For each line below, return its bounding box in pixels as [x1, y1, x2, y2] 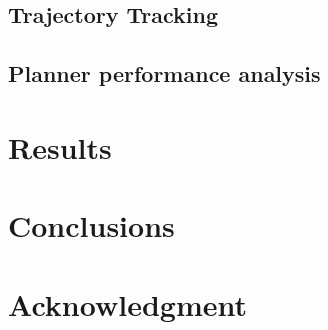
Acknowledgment [8, 283, 247, 324]
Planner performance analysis [8, 58, 321, 89]
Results [8, 126, 112, 167]
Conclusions [8, 205, 175, 246]
